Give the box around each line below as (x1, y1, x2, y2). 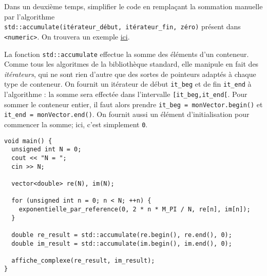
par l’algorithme (4, 11, 55, 22)
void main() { (4, 137, 52, 145)
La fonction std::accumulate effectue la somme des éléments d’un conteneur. (4, 48, 249, 59)
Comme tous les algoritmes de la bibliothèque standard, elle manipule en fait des (4, 58, 259, 69)
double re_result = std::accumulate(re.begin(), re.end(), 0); (11, 231, 232, 239)
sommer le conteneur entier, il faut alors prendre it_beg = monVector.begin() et (4, 98, 263, 109)
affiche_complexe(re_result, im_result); (11, 257, 155, 264)
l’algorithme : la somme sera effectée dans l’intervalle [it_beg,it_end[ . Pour (4, 89, 247, 99)
